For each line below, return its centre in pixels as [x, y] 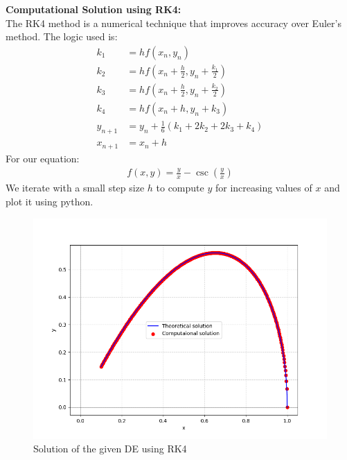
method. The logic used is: [62, 36]
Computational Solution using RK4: [94, 9]
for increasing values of [264, 188]
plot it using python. [50, 201]
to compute [180, 188]
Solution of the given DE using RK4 [110, 449]
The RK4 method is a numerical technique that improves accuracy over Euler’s [173, 23]
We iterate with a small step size [75, 188]
